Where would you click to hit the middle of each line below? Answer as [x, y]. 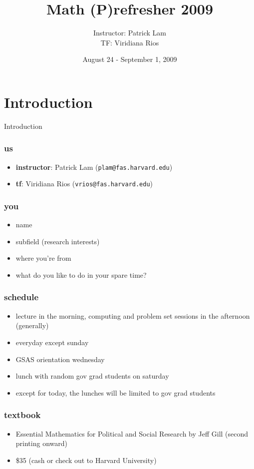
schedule [21, 297]
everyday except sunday [52, 342]
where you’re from [43, 258]
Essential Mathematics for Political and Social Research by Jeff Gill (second [132, 433]
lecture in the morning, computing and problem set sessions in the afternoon [133, 315]
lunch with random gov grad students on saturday [92, 376]
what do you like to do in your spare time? [81, 274]
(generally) [32, 325]
